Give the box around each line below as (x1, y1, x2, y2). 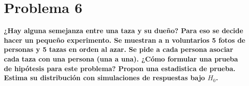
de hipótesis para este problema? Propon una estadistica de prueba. (4, 63, 235, 73)
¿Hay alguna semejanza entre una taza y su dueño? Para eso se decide (4, 25, 243, 36)
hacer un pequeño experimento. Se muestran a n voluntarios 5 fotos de (4, 35, 246, 45)
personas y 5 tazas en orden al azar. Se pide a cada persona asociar (4, 44, 234, 54)
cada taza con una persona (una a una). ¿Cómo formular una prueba (4, 53, 238, 63)
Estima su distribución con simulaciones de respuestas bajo (4, 73, 205, 83)
